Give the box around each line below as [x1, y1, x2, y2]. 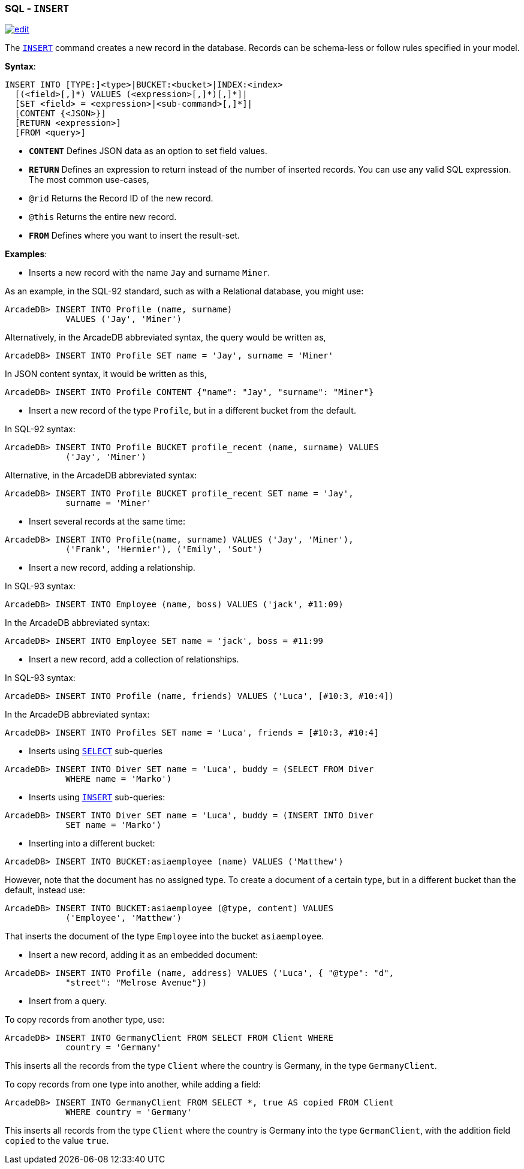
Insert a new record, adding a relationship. [29, 562, 195, 573]
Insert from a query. [29, 996, 107, 1007]
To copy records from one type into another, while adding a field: [5, 1079, 261, 1090]
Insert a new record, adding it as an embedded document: [29, 950, 258, 960]
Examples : [5, 249, 47, 260]
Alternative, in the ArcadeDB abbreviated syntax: [5, 470, 197, 481]
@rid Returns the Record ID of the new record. [29, 193, 213, 204]
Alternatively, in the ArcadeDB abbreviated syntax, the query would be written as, [5, 332, 326, 343]
